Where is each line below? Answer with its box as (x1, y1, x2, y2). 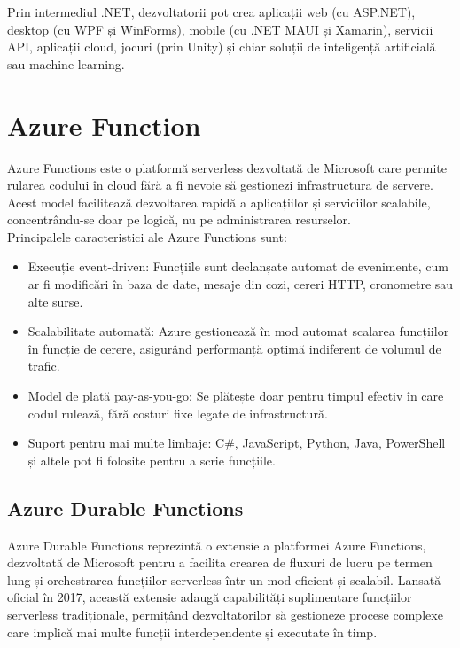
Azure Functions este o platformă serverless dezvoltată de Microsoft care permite (7, 158, 447, 176)
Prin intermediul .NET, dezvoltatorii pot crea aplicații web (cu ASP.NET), (7, 3, 416, 20)
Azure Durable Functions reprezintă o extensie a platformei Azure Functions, (7, 535, 426, 554)
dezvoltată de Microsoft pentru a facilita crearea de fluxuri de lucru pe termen (7, 553, 433, 572)
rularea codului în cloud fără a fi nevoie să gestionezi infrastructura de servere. (7, 176, 433, 194)
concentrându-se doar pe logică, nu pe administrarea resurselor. (7, 210, 351, 229)
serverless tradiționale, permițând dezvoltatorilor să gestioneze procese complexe (7, 605, 443, 623)
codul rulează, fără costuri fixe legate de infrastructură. (27, 403, 328, 422)
